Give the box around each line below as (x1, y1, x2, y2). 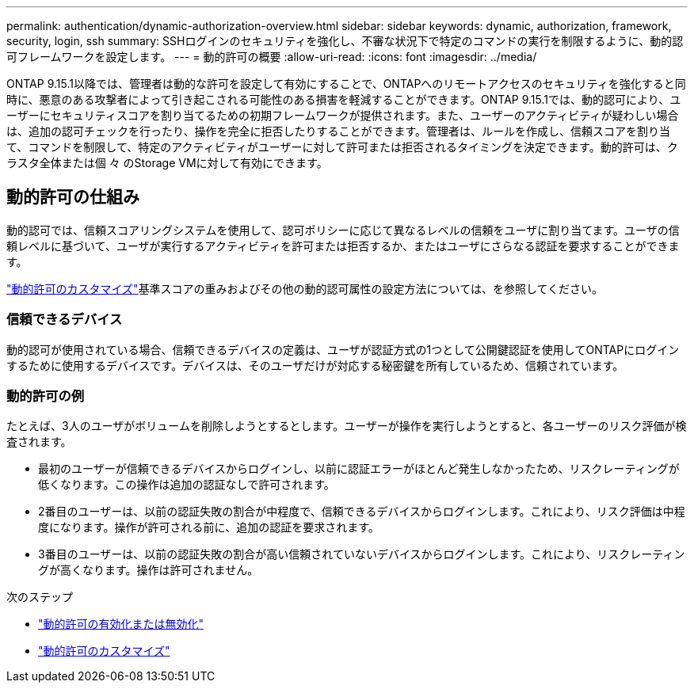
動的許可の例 (6, 387, 85, 404)
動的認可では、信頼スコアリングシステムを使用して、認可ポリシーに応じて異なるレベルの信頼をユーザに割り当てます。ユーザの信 (6, 223, 680, 237)
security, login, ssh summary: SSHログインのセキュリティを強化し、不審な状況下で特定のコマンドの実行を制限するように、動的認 (6, 34, 684, 48)
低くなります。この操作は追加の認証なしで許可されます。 (38, 478, 335, 492)
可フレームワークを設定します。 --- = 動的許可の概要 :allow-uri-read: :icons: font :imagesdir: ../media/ (6, 50, 537, 63)
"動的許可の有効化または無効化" (38, 617, 204, 631)
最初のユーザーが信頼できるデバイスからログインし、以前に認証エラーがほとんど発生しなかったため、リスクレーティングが (38, 462, 680, 476)
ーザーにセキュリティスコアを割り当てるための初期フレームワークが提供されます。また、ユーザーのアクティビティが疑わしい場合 (6, 108, 679, 122)
